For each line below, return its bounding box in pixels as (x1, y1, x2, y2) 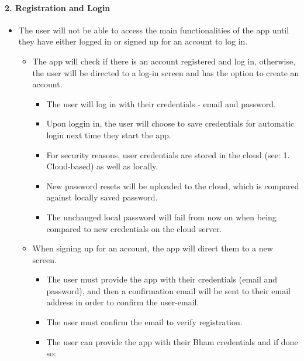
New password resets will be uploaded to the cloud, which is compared (46, 179, 299, 192)
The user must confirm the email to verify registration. (46, 316, 243, 328)
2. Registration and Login (5, 1, 110, 13)
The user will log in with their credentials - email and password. (46, 97, 276, 110)
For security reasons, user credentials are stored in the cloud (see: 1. (46, 148, 290, 161)
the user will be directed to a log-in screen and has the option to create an (32, 66, 299, 79)
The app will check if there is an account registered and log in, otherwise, (32, 55, 296, 67)
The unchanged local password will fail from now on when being (46, 210, 277, 223)
